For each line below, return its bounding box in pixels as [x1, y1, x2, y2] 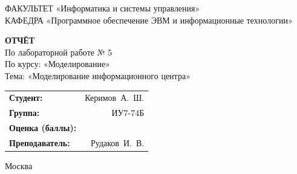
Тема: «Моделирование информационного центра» [5, 69, 191, 82]
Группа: [9, 106, 40, 119]
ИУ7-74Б [111, 106, 145, 119]
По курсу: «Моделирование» [5, 57, 110, 70]
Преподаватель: [9, 136, 70, 149]
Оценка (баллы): [9, 121, 77, 134]
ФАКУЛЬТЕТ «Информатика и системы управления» [5, 2, 200, 14]
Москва [5, 159, 33, 172]
